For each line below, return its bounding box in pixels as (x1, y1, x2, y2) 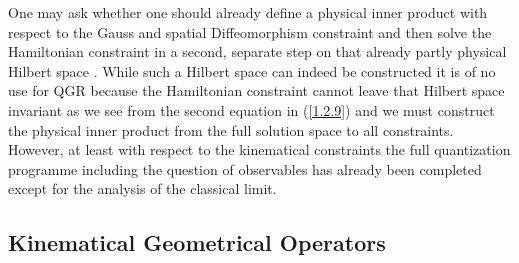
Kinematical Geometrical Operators (8, 227, 386, 258)
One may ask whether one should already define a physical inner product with (8, 2, 488, 22)
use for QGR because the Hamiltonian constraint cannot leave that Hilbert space (8, 80, 505, 101)
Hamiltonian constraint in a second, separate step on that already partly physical (8, 41, 507, 62)
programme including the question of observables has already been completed (8, 158, 482, 179)
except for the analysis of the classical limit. (8, 178, 277, 199)
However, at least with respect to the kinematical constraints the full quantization (8, 139, 511, 160)
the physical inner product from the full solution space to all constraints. (8, 119, 454, 140)
